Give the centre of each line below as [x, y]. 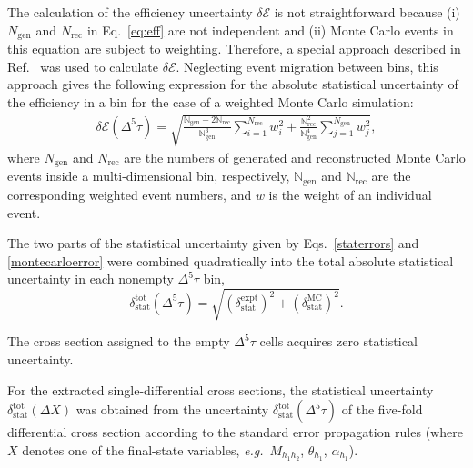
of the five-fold [382, 409]
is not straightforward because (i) [367, 12]
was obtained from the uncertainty [172, 409]
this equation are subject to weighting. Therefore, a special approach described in [234, 49]
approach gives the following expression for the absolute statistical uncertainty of [233, 84]
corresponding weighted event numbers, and [130, 194]
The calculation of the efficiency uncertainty [130, 12]
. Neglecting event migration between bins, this [307, 66]
